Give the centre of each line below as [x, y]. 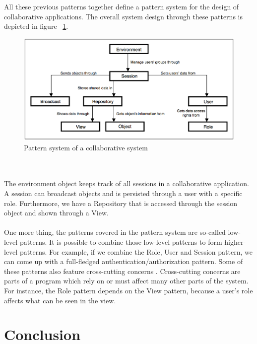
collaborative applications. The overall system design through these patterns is [123, 16]
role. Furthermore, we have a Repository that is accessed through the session [121, 203]
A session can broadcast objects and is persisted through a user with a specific [123, 193]
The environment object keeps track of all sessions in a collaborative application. [127, 183]
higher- [235, 242]
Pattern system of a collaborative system [86, 147]
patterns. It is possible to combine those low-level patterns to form [121, 242]
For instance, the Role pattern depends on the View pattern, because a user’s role [128, 290]
